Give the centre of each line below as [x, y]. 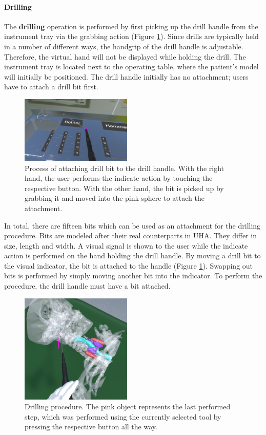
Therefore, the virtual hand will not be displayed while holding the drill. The [125, 56]
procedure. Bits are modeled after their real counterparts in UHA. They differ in [131, 235]
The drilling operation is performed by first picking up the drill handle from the [131, 26]
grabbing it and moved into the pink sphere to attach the [115, 198]
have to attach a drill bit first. [51, 87]
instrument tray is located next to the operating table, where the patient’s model [131, 67]
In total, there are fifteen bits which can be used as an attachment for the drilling [132, 225]
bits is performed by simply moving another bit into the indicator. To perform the [133, 276]
